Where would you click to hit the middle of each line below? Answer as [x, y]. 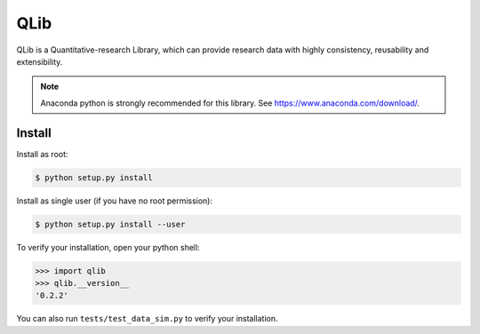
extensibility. [40, 61]
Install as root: [42, 154]
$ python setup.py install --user [110, 224]
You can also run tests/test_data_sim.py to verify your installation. [148, 319]
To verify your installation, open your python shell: [108, 247]
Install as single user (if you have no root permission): [115, 201]
